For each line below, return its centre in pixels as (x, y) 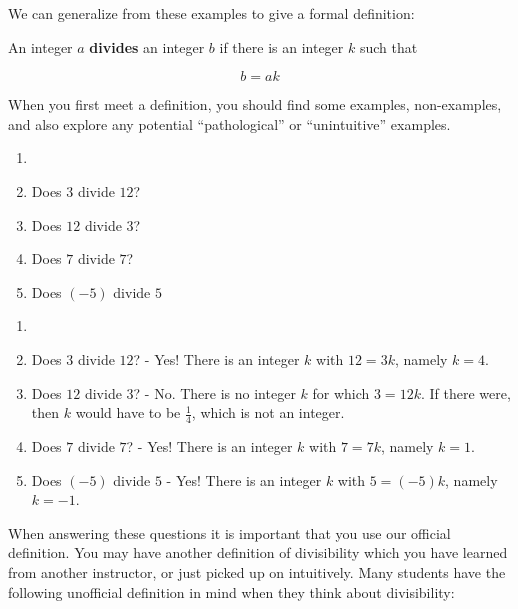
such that (388, 46)
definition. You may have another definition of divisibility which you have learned (258, 552)
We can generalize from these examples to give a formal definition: (211, 13)
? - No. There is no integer (214, 392)
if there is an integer (281, 46)
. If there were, (465, 392)
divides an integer (147, 46)
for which (341, 392)
